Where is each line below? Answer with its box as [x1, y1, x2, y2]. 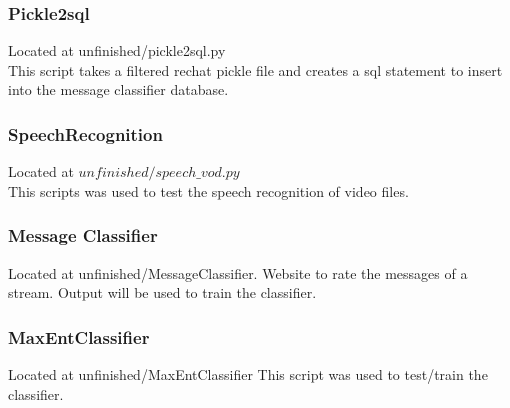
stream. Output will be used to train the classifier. [8, 282, 317, 303]
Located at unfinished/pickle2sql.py [8, 40, 226, 61]
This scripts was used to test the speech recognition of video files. [8, 180, 409, 201]
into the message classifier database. [8, 79, 229, 100]
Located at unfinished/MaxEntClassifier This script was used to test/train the [8, 364, 488, 385]
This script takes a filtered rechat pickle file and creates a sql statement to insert [8, 59, 503, 80]
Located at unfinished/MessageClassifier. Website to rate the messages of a [8, 262, 468, 283]
